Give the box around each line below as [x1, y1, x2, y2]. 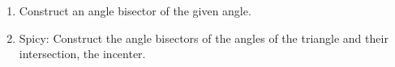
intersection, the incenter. [19, 45, 146, 62]
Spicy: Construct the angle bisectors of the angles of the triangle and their [19, 29, 389, 46]
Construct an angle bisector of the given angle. [19, 2, 251, 19]
